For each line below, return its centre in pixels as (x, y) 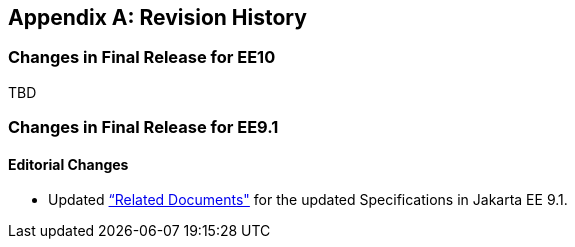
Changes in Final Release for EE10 (142, 57)
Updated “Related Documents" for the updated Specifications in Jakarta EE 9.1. (308, 200)
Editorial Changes (68, 164)
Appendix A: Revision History (157, 17)
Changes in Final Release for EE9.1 (143, 127)
